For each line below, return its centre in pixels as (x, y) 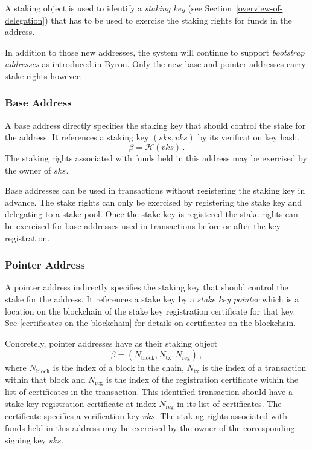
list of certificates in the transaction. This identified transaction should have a (149, 392)
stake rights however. (44, 75)
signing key (26, 439)
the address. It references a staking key (77, 137)
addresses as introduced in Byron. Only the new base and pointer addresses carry (155, 64)
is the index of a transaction (254, 367)
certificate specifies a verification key (72, 416)
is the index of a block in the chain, (118, 367)
